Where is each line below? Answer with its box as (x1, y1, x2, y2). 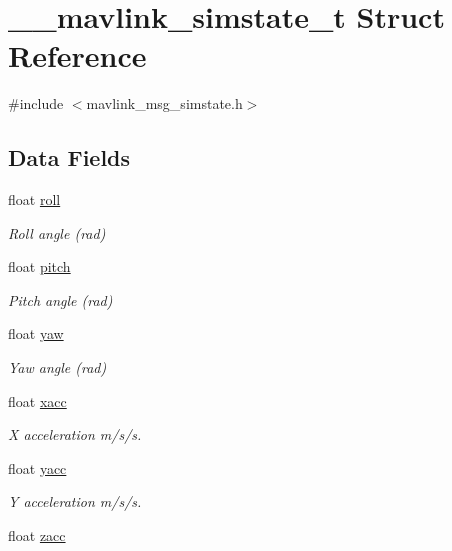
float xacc (8, 390, 67, 411)
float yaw (8, 323, 64, 344)
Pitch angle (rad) (8, 289, 113, 310)
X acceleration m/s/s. (8, 424, 142, 445)
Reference (8, 35, 147, 76)
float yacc (8, 457, 67, 478)
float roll (8, 189, 61, 210)
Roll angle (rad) (8, 222, 106, 243)
